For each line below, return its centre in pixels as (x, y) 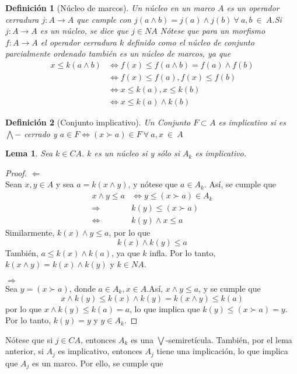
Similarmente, (30, 233)
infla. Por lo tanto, (183, 252)
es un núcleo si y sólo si (137, 153)
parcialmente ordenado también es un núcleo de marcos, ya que (118, 53)
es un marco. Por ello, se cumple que (98, 363)
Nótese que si (29, 339)
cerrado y (41, 133)
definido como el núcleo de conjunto (191, 42)
